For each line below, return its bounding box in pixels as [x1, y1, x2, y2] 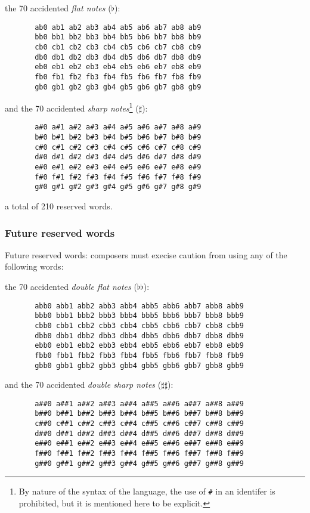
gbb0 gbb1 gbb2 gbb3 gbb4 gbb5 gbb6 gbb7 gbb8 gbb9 [35, 361, 244, 370]
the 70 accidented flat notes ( [5, 2, 111, 14]
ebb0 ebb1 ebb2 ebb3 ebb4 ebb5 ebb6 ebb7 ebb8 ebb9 [35, 341, 244, 350]
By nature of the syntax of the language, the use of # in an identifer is [18, 485, 275, 497]
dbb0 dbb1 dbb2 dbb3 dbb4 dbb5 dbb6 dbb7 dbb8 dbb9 [35, 331, 244, 340]
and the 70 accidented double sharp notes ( [5, 378, 162, 391]
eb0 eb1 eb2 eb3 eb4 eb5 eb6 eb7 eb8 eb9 [35, 63, 201, 72]
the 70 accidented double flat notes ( [5, 280, 137, 293]
